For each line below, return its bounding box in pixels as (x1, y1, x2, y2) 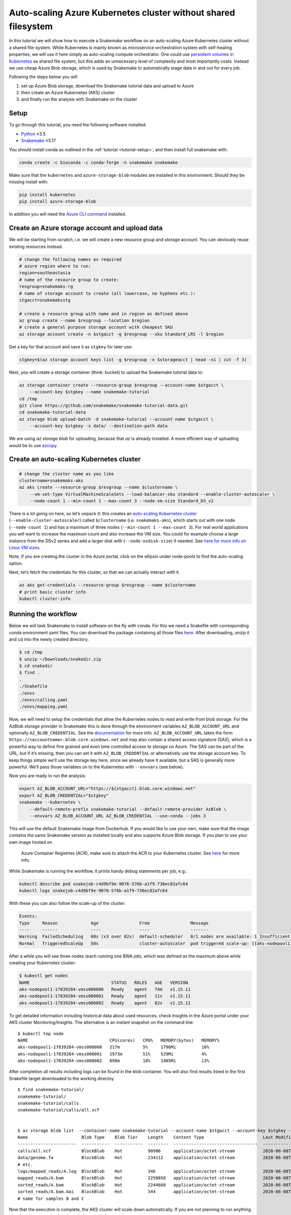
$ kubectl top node (17, 1031, 64, 1036)
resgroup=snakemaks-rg (19, 284, 73, 289)
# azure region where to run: (19, 263, 91, 269)
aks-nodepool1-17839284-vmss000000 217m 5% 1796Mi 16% (17, 1044, 210, 1050)
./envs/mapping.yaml (19, 704, 68, 710)
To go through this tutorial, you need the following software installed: (9, 122, 146, 128)
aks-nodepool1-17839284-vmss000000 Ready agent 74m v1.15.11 (19, 987, 191, 992)
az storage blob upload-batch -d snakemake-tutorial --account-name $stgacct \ (19, 416, 214, 422)
